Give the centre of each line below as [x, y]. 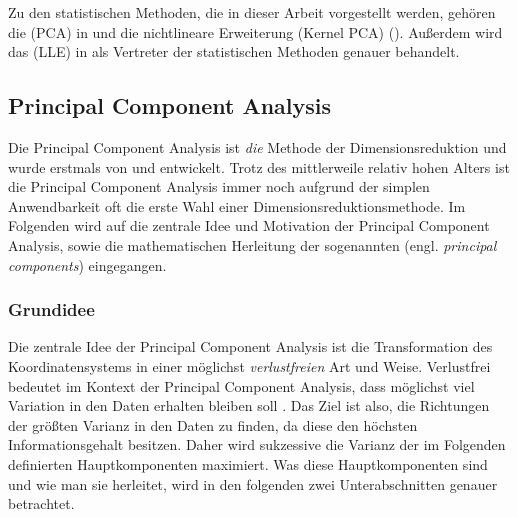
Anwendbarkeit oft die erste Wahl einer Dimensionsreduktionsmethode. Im [237, 205]
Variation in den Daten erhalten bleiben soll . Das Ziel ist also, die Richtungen [249, 405]
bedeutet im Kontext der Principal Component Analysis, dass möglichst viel [241, 385]
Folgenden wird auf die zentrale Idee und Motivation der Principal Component [249, 225]
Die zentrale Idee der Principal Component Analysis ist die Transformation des [250, 346]
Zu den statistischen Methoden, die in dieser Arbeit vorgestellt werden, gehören [252, 12]
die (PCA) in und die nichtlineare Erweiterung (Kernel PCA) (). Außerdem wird [255, 31]
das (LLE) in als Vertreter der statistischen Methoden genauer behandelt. [234, 51]
